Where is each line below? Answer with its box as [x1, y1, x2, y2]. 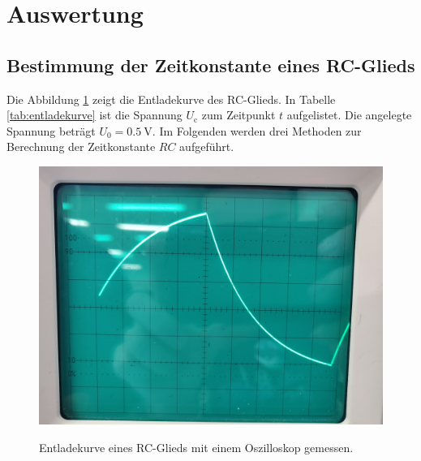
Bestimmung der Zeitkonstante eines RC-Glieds [6, 52, 415, 77]
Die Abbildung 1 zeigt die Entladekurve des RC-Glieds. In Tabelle [6, 90, 336, 107]
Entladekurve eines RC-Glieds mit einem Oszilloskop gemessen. [39, 438, 354, 455]
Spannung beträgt [6, 122, 96, 139]
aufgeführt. [179, 138, 234, 155]
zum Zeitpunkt [201, 106, 276, 123]
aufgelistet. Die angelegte [286, 106, 412, 123]
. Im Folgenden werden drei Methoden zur [152, 122, 362, 139]
